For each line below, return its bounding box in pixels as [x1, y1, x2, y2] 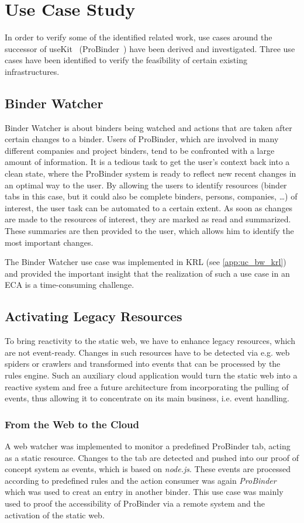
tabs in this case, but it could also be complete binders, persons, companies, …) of [5, 190, 298, 202]
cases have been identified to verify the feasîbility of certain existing [5, 54, 247, 66]
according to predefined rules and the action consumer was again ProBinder [5, 474, 277, 486]
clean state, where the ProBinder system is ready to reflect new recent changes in [5, 167, 296, 180]
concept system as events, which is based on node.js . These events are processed [5, 463, 291, 475]
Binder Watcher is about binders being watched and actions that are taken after [5, 121, 292, 133]
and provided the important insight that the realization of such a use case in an [5, 267, 290, 279]
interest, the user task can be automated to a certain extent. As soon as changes [5, 201, 293, 214]
